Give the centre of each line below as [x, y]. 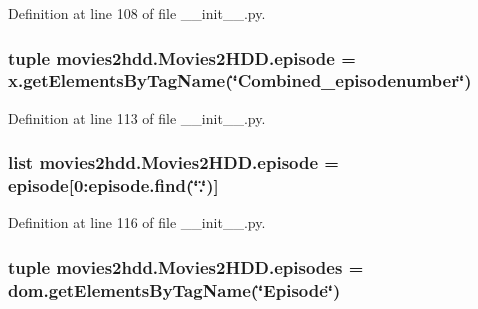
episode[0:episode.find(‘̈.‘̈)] [113, 185]
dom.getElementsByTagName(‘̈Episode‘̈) [174, 289]
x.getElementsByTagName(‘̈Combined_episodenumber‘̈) [240, 80]
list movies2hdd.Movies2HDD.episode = [173, 162]
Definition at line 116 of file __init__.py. [137, 222]
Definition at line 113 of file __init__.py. [137, 117]
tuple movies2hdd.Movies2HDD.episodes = [186, 266]
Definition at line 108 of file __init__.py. [137, 13]
